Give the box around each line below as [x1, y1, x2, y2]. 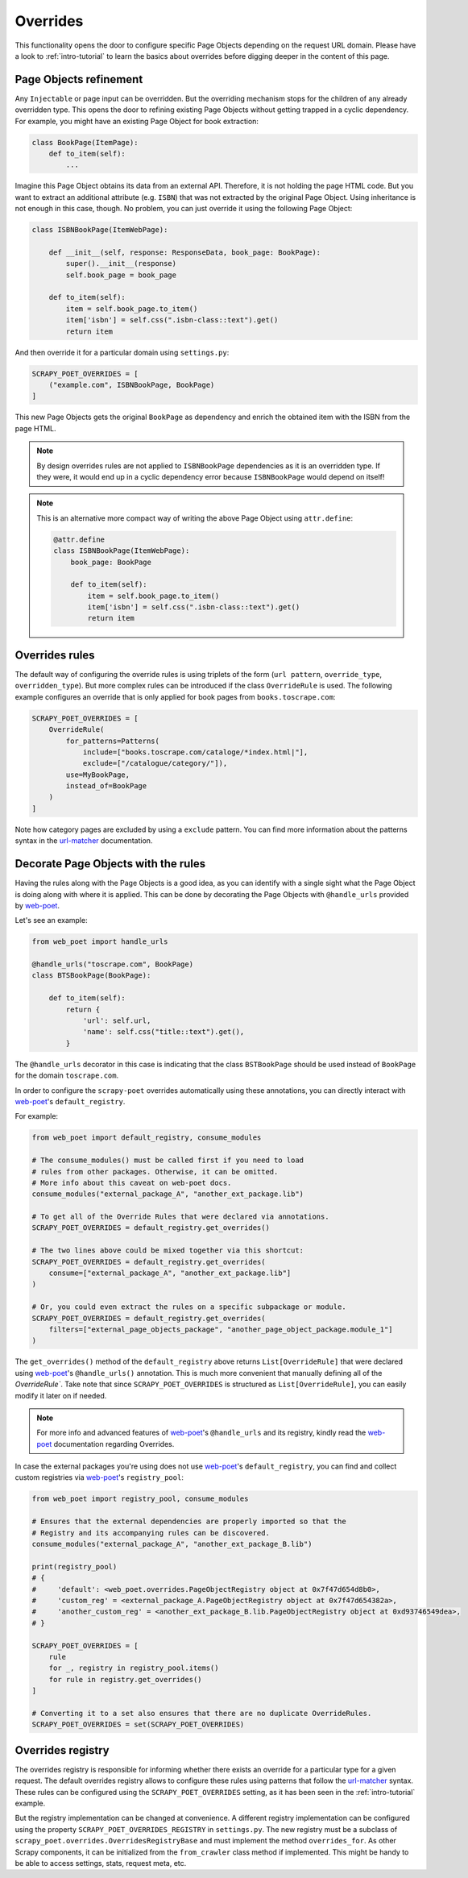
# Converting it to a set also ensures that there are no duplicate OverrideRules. [31, 1709, 372, 1718]
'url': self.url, [82, 1016, 151, 1025]
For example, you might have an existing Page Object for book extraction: [14, 116, 259, 126]
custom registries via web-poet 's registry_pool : [14, 1473, 184, 1482]
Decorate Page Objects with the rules [14, 857, 206, 870]
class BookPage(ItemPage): [31, 138, 139, 147]
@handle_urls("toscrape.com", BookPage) [31, 960, 193, 969]
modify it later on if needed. [14, 1390, 107, 1400]
